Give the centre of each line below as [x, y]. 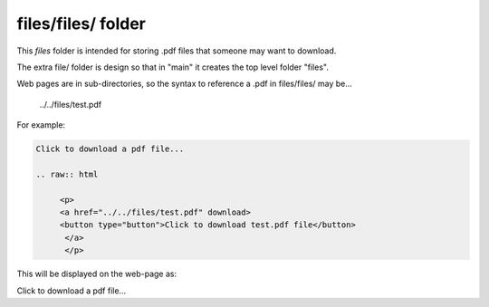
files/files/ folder [81, 24]
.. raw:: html [67, 174]
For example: [41, 125]
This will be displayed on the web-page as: [96, 274]
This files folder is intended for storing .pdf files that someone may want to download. [177, 51]
